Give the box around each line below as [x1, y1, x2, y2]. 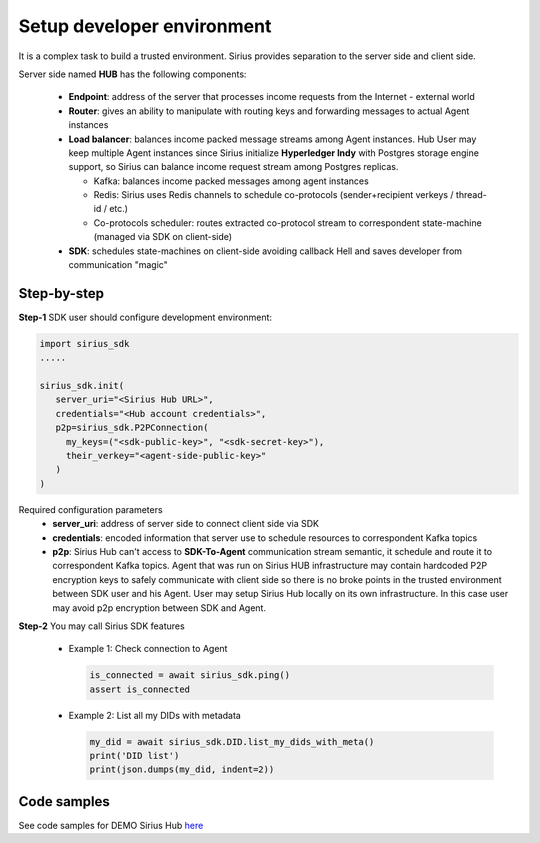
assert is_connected [89, 683, 190, 695]
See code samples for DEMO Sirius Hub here [18, 819, 204, 831]
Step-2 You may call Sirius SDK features [18, 620, 185, 632]
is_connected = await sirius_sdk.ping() [89, 670, 290, 681]
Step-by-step [18, 285, 105, 302]
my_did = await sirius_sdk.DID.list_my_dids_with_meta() [89, 736, 375, 747]
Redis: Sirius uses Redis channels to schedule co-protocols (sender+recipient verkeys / [93, 189, 454, 201]
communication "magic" [68, 259, 169, 271]
